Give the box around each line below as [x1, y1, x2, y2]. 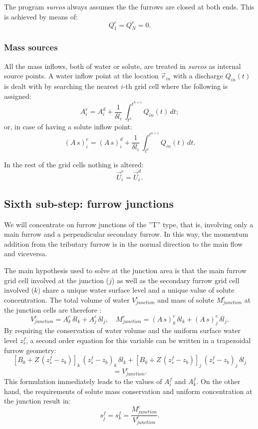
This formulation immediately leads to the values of [4, 376, 162, 387]
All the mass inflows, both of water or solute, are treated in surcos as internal [4, 60, 241, 71]
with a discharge [173, 70, 224, 81]
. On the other [196, 376, 241, 387]
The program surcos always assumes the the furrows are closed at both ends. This [4, 1, 255, 11]
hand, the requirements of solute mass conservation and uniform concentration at [4, 386, 253, 396]
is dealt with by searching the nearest [4, 81, 119, 91]
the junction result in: [4, 396, 71, 406]
